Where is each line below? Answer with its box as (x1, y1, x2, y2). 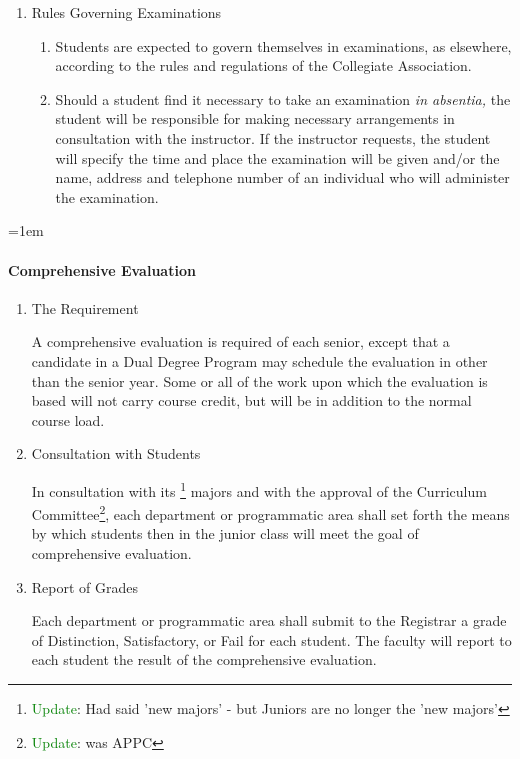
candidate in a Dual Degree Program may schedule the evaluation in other (31, 350, 488, 371)
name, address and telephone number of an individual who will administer (55, 167, 510, 188)
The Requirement (31, 297, 139, 318)
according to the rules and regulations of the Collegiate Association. (55, 55, 472, 76)
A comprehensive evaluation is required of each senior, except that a (31, 331, 450, 352)
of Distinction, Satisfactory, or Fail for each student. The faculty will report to (31, 629, 512, 650)
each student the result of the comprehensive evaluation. (31, 649, 377, 670)
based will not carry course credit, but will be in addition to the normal (31, 390, 472, 411)
